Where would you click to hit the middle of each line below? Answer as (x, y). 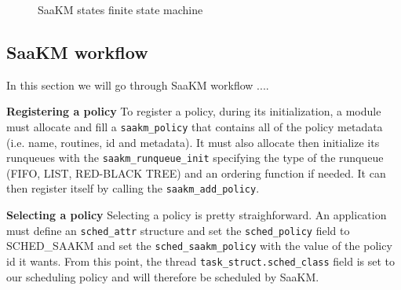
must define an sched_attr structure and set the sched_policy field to (178, 230)
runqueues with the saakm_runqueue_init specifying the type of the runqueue (195, 158)
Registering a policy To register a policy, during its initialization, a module (194, 111)
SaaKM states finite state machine (120, 9)
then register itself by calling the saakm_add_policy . (133, 188)
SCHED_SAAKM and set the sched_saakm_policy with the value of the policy (199, 246)
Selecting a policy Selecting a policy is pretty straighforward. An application (197, 215)
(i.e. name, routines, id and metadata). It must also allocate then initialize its (193, 142)
